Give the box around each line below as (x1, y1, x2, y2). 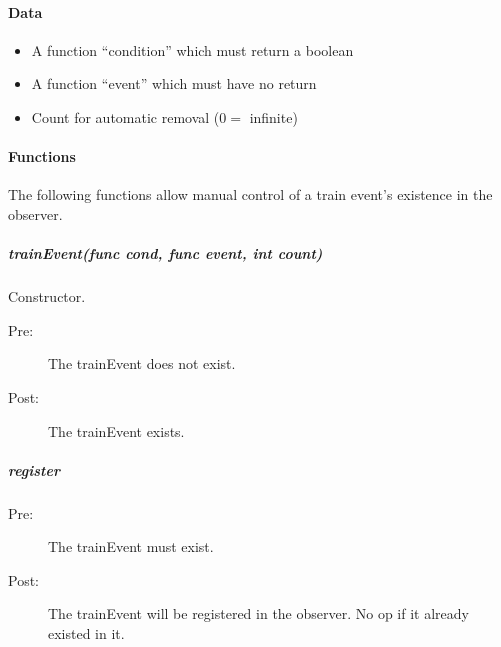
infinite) (249, 106, 298, 127)
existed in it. (48, 623, 125, 644)
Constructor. (8, 286, 86, 307)
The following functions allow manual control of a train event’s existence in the (8, 184, 493, 205)
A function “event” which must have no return (31, 73, 317, 94)
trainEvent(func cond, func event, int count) (8, 243, 323, 264)
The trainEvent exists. (48, 420, 185, 441)
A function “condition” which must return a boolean (31, 39, 354, 60)
